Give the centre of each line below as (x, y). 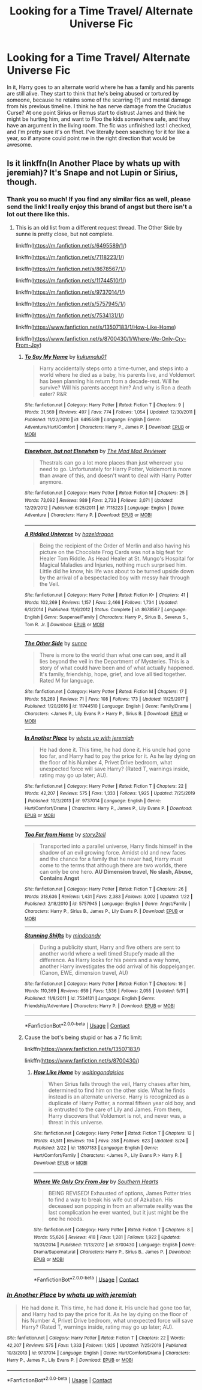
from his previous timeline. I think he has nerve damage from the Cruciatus (99, 106)
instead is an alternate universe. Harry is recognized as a (119, 1096)
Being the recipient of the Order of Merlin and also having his (115, 546)
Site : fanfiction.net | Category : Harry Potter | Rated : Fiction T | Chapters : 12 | (114, 1133)
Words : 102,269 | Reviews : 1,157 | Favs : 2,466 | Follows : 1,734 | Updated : (101, 602)
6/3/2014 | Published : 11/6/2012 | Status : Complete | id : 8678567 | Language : (105, 610)
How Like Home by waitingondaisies (79, 1072)
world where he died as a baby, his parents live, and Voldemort (117, 374)
